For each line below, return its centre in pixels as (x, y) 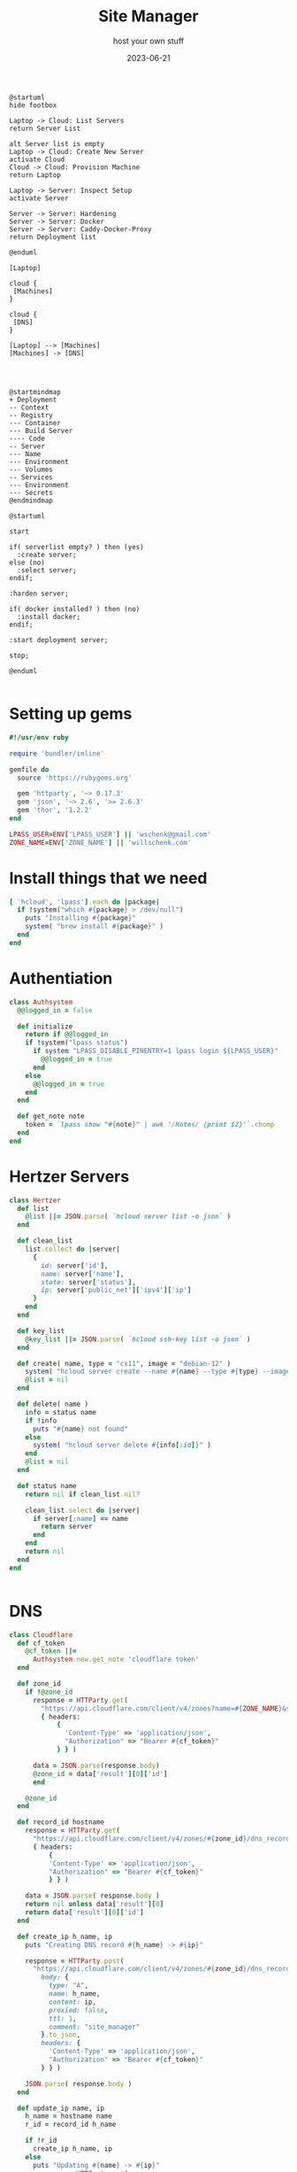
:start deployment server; (59, 640)
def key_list (41, 1330)
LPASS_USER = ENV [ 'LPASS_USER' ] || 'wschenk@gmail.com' (110, 834)
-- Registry (31, 415)
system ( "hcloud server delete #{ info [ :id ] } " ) (122, 1446)
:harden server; (39, 593)
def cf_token (41, 1643)
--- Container (35, 423)
